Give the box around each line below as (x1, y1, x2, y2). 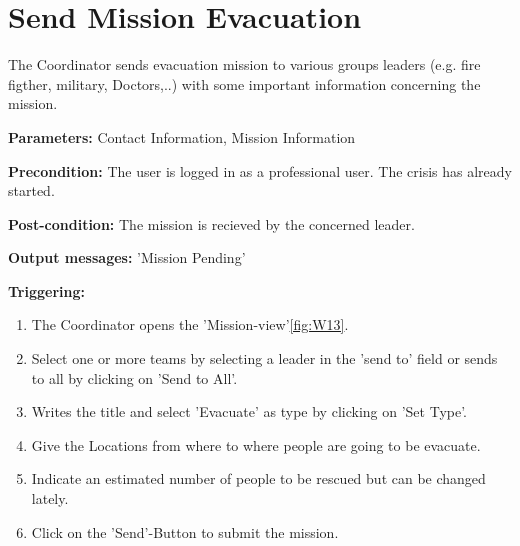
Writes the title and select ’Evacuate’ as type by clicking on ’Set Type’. (31, 401, 468, 422)
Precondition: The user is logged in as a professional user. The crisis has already (8, 160, 512, 181)
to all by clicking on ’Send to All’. (31, 367, 238, 388)
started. (8, 180, 55, 201)
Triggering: (8, 280, 85, 301)
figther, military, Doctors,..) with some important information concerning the (8, 73, 481, 94)
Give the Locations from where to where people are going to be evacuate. (31, 434, 481, 455)
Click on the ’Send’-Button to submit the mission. (31, 521, 339, 542)
